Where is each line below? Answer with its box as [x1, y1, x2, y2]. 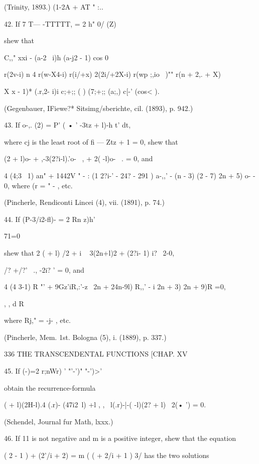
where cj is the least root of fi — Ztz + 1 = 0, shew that [4, 136, 178, 147]
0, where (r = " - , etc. [4, 180, 73, 190]
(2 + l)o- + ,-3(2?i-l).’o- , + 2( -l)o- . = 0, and [4, 153, 153, 164]
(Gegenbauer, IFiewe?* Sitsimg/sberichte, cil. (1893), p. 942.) [4, 102, 193, 113]
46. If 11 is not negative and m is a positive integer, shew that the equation [4, 433, 236, 443]
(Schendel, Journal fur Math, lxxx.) [4, 416, 113, 426]
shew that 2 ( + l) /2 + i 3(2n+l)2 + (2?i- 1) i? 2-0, [4, 247, 175, 258]
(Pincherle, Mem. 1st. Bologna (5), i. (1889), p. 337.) [4, 331, 167, 342]
